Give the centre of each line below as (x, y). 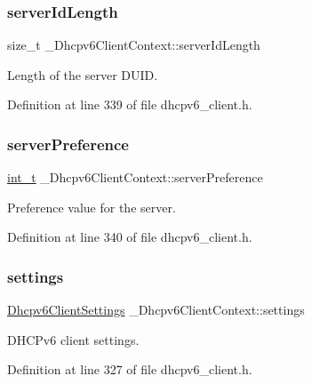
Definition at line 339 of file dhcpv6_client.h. (130, 104)
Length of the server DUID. (83, 74)
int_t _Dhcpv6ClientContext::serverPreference (135, 177)
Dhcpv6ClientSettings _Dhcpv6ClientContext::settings (156, 310)
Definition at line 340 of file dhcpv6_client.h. (130, 237)
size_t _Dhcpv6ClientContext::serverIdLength (134, 45)
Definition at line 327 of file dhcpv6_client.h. (130, 369)
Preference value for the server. (92, 207)
